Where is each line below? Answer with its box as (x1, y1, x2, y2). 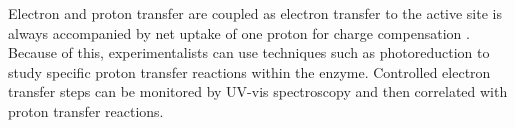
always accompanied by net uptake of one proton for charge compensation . (8, 22, 470, 43)
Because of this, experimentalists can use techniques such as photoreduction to (8, 42, 490, 63)
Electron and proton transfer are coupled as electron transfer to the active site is (8, 3, 502, 23)
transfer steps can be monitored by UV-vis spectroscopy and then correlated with (8, 81, 508, 102)
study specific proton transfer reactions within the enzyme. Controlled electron (8, 61, 491, 82)
